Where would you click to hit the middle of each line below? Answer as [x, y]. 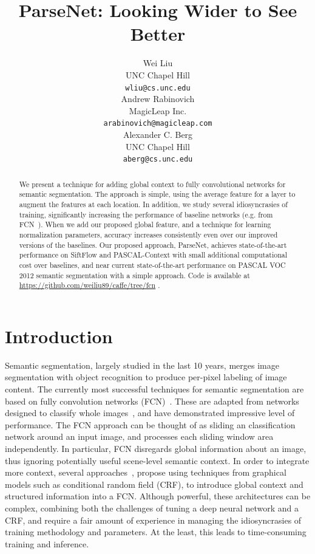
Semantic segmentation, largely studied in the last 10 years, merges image [142, 365]
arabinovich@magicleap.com [158, 124]
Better [158, 34]
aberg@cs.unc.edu [158, 159]
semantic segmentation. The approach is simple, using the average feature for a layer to [157, 194]
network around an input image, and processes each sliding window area [139, 436]
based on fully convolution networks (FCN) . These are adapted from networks [152, 401]
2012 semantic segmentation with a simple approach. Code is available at [134, 275]
